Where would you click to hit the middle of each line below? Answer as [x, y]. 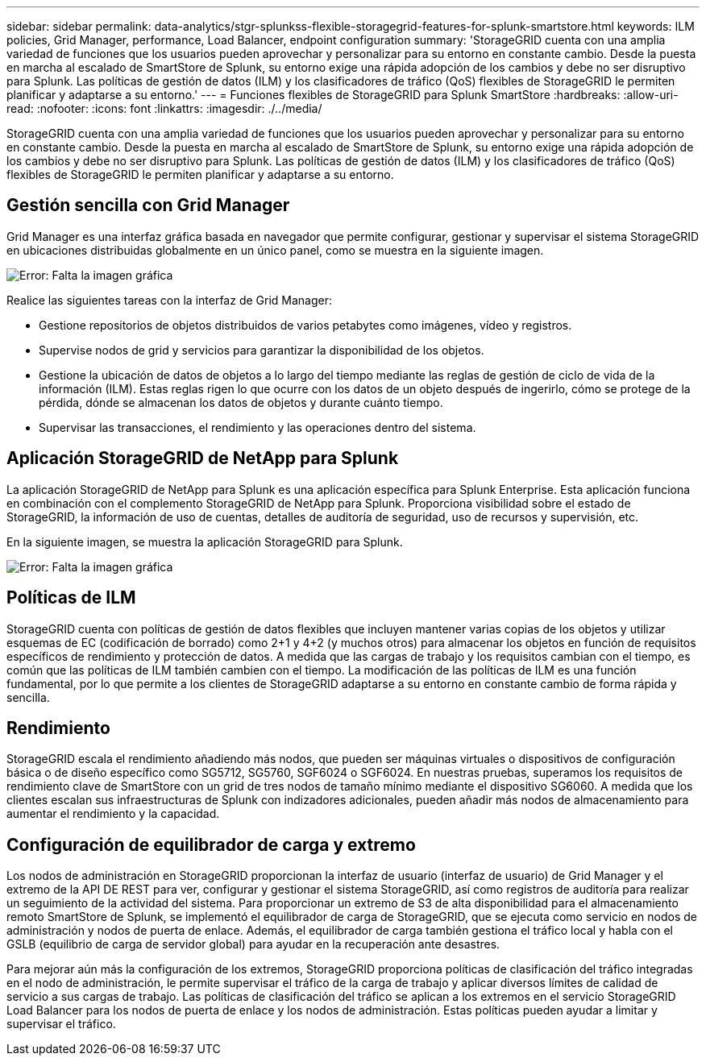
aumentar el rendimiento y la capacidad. [113, 814]
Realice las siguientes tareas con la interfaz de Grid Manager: [170, 300]
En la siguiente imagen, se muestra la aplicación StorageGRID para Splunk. [205, 541]
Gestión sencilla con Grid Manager [148, 205]
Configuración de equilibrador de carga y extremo [211, 844]
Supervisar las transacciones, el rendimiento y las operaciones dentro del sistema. [257, 427]
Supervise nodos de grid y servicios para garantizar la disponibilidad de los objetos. [262, 350]
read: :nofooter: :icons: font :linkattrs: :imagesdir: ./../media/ [164, 108]
